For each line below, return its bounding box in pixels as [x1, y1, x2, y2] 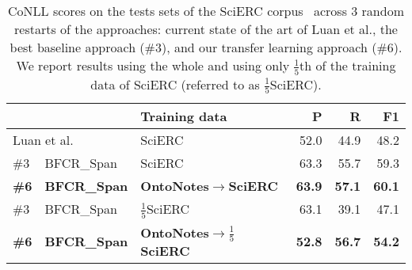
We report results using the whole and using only [16, 56, 290, 74]
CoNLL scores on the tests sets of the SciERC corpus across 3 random [8, 2, 404, 20]
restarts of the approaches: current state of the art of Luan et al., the [14, 20, 398, 38]
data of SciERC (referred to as [90, 74, 260, 93]
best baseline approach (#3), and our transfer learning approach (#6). [10, 38, 402, 56]
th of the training [299, 56, 396, 74]
